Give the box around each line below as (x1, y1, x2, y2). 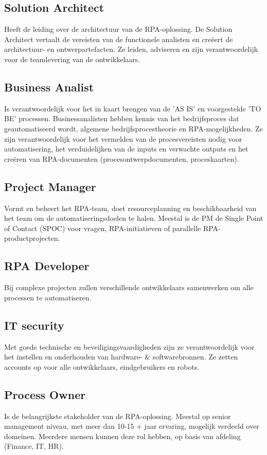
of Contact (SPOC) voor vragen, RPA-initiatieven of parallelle (4, 222, 201, 233)
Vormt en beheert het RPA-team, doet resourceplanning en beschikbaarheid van (4, 202, 257, 213)
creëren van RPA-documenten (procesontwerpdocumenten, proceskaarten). (4, 153, 239, 164)
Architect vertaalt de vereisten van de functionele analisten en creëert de (4, 33, 233, 44)
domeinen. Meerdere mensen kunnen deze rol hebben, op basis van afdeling (4, 430, 241, 441)
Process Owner (4, 386, 86, 402)
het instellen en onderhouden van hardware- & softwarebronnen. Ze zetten (4, 351, 238, 362)
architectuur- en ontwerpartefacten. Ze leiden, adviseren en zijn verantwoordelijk (4, 44, 258, 54)
